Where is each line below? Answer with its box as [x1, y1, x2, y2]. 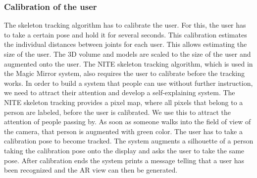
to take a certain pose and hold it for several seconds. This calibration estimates [4, 29, 247, 39]
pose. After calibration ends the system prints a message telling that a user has [4, 155, 244, 165]
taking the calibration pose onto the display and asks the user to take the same [4, 145, 245, 155]
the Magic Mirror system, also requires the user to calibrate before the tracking [4, 68, 245, 78]
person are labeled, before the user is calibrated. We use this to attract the [4, 107, 231, 117]
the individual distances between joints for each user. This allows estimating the [4, 39, 247, 49]
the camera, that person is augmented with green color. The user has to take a [4, 126, 243, 136]
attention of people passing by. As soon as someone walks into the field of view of [4, 116, 251, 127]
